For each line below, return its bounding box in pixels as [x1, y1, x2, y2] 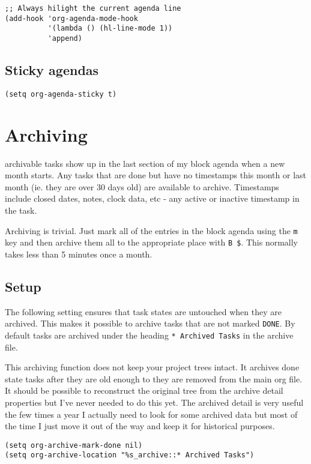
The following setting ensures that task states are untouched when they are [5, 305, 282, 318]
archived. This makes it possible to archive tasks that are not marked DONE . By [5, 317, 295, 330]
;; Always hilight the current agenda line [5, 4, 181, 13]
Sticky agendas [5, 61, 99, 79]
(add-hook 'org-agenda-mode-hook [5, 14, 138, 23]
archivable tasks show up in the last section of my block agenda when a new [5, 157, 285, 169]
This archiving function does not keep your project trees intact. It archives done [5, 361, 300, 373]
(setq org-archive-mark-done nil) [5, 441, 143, 450]
